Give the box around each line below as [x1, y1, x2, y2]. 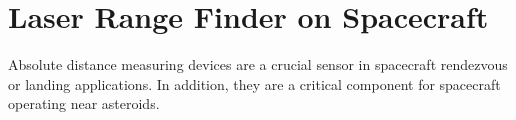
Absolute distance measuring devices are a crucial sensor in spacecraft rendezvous [8, 54, 508, 75]
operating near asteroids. [8, 93, 160, 114]
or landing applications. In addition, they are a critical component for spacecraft [8, 73, 501, 94]
